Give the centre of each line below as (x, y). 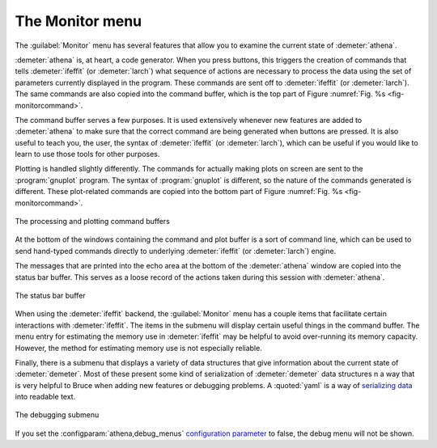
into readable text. (45, 397)
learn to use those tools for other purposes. (87, 154)
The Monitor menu (78, 21)
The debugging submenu (57, 415)
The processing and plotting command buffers (92, 222)
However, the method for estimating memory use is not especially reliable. (138, 348)
